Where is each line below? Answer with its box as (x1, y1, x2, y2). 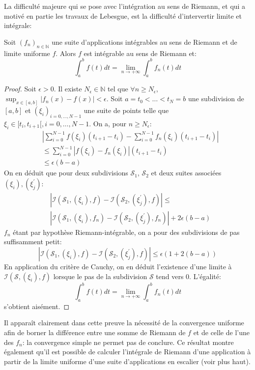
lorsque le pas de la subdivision (53, 271, 147, 281)
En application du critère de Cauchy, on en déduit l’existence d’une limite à (4, 261, 232, 271)
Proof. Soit (4, 84, 36, 94)
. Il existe (54, 84, 82, 94)
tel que (108, 84, 128, 94)
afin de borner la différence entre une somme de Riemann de (4, 327, 186, 338)
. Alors (56, 48, 76, 58)
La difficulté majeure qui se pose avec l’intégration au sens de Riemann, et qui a (4, 1, 246, 11)
